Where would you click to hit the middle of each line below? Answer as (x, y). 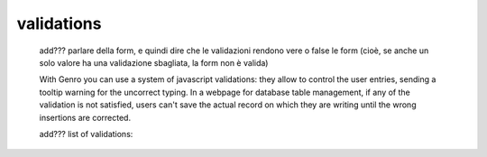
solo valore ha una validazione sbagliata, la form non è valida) (154, 62)
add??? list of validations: (86, 134)
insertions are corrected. (85, 117)
